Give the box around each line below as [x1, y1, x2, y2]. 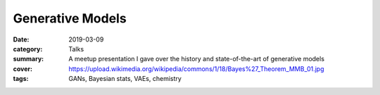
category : [13, 44, 43, 53]
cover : [13, 64, 33, 73]
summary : [13, 55, 44, 63]
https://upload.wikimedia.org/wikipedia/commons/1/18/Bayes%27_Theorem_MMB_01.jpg [68, 64, 324, 73]
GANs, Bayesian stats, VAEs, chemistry [68, 75, 182, 83]
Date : [13, 35, 30, 44]
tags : [13, 75, 29, 83]
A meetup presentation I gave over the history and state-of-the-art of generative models [68, 55, 325, 63]
